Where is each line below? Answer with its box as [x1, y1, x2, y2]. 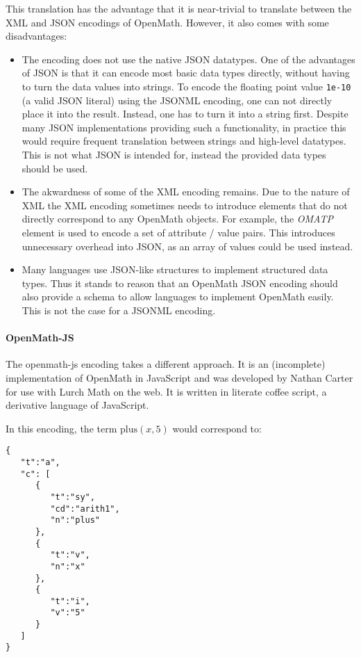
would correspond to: [172, 421, 262, 435]
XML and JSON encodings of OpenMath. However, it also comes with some [6, 15, 329, 29]
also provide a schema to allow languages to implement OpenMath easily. [22, 289, 334, 304]
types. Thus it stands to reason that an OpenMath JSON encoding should [22, 275, 338, 290]
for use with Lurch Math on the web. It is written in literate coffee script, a [6, 384, 327, 398]
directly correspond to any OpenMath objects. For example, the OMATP [22, 211, 333, 226]
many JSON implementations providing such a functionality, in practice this [22, 120, 346, 134]
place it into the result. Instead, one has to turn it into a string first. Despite [22, 106, 349, 121]
